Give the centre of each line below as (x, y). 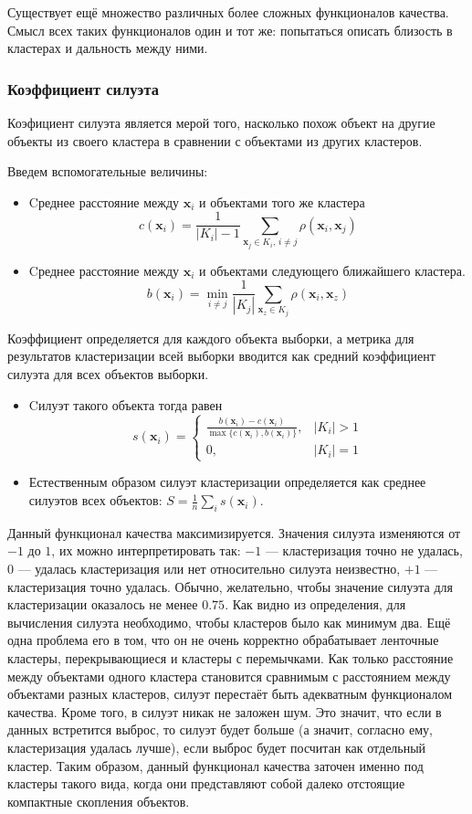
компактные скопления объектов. (99, 801)
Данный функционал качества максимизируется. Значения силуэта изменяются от (234, 532)
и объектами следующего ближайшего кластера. (332, 270)
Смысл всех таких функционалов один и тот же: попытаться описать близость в (230, 30)
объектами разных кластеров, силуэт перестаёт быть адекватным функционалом (230, 694)
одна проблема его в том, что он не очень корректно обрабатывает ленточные (223, 640)
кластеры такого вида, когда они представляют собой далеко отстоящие (206, 783)
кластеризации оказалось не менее (103, 604)
